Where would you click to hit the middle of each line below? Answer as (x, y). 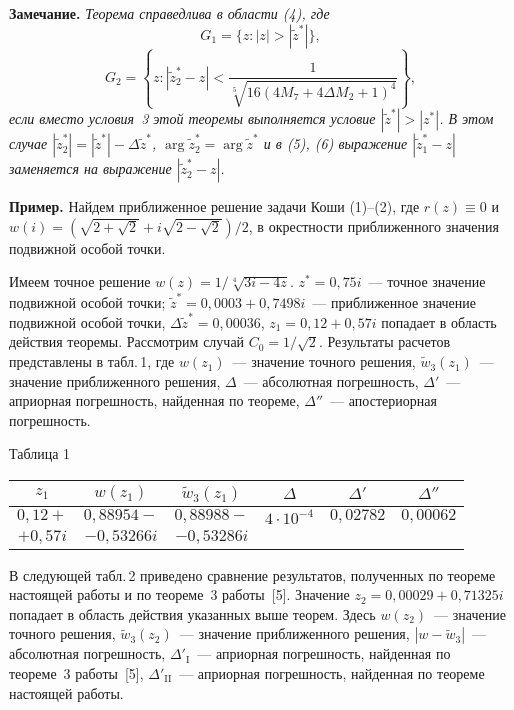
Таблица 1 (40, 453)
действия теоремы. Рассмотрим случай (127, 341)
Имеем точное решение (80, 281)
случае (28, 143)
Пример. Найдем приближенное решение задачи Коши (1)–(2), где (214, 206)
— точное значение (427, 281)
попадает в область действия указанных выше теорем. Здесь (192, 613)
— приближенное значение (394, 301)
